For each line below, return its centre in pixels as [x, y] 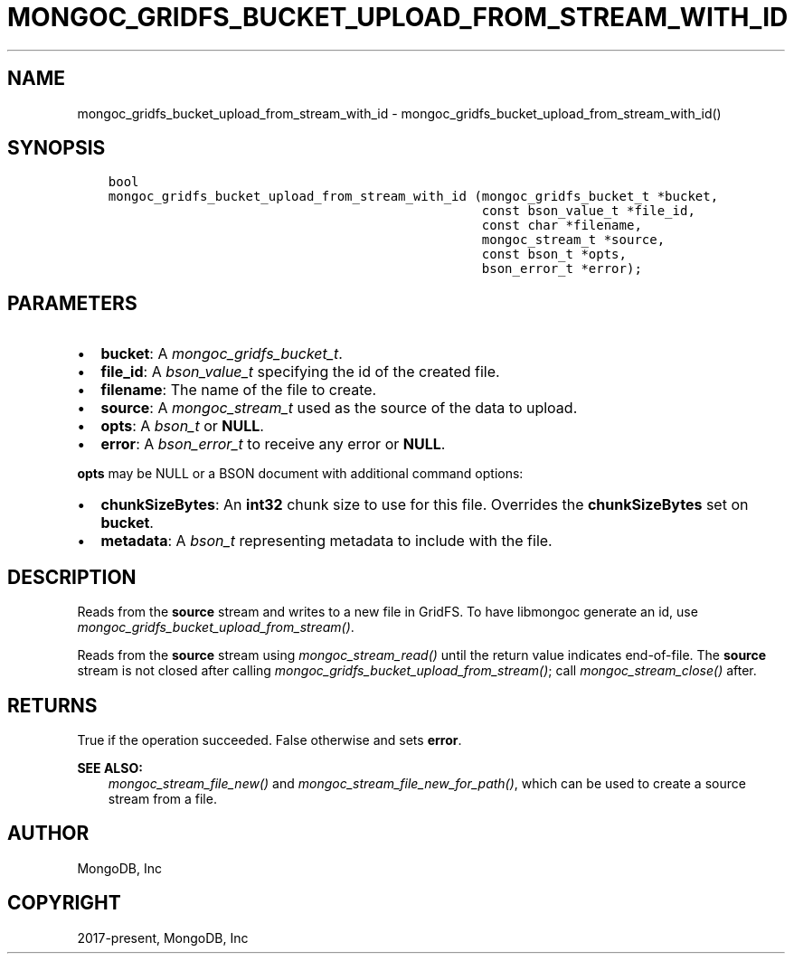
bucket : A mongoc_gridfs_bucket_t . [222, 354]
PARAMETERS [72, 303]
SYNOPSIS [57, 148]
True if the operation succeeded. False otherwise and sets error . [269, 740]
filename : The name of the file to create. [239, 390]
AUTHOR [48, 834]
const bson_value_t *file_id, [588, 211]
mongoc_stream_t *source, [573, 240]
